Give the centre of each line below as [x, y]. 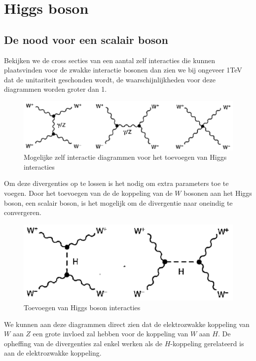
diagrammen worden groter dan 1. [55, 89]
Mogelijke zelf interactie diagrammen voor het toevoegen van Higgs [125, 157]
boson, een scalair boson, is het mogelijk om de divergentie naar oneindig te [118, 202]
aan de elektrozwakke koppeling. [53, 353]
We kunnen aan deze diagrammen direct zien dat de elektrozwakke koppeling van [127, 324]
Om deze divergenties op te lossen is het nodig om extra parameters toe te [116, 183]
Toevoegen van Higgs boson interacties [82, 307]
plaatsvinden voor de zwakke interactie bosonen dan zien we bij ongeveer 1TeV [123, 70]
